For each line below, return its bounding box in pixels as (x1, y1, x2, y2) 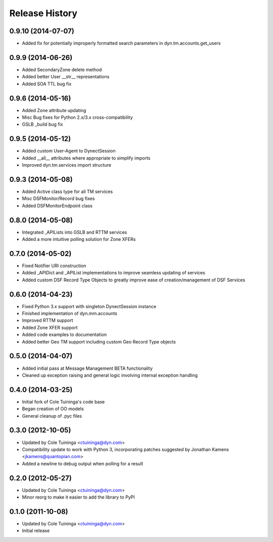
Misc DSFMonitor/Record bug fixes (22, 195, 95, 202)
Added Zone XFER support (22, 324, 78, 330)
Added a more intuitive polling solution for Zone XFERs (22, 236, 136, 242)
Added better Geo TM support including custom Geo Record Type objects (22, 338, 176, 344)
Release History (9, 8, 78, 19)
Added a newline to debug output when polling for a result (22, 460, 144, 467)
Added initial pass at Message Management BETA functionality (22, 365, 153, 371)
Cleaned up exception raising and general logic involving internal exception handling (22, 372, 198, 378)
